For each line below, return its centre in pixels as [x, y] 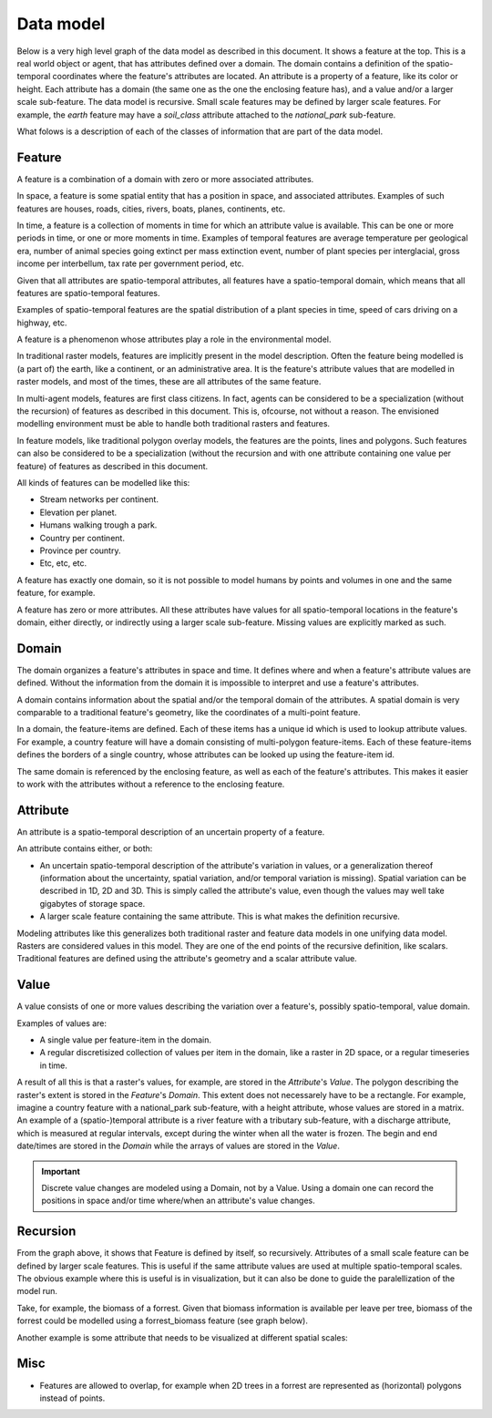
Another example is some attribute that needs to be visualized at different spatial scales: [182, 1337]
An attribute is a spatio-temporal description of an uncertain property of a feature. [171, 832]
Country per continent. [82, 538]
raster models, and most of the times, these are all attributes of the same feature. [169, 382]
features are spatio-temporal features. [88, 293]
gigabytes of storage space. [92, 903]
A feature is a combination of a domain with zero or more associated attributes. [165, 179]
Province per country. [80, 550]
